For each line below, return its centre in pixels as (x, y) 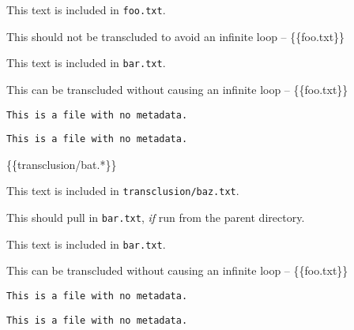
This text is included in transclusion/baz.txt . (123, 191)
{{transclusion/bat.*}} (62, 164)
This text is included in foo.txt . (86, 9)
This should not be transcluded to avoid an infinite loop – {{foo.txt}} (176, 36)
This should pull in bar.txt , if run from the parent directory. (156, 217)
